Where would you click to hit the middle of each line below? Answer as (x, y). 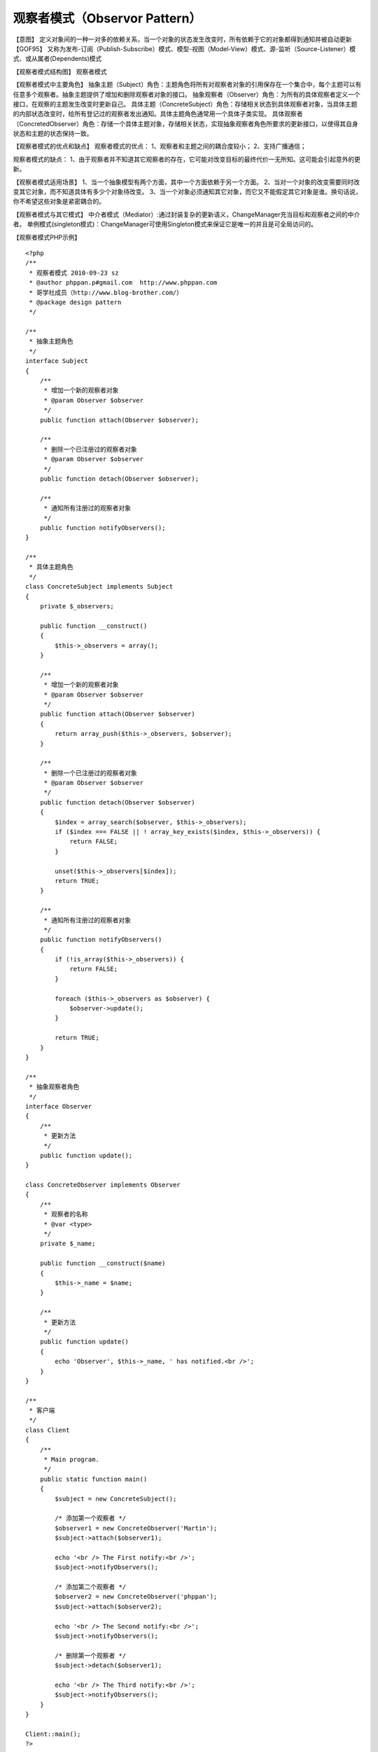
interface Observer (59, 1106)
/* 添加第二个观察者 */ (91, 1587)
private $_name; (68, 1244)
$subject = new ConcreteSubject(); (116, 1499)
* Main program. (71, 1460)
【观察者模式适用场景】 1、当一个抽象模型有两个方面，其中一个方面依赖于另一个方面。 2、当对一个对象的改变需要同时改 (187, 182)
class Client (48, 1430)
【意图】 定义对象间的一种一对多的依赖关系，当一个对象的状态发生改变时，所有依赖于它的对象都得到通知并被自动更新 (182, 39)
